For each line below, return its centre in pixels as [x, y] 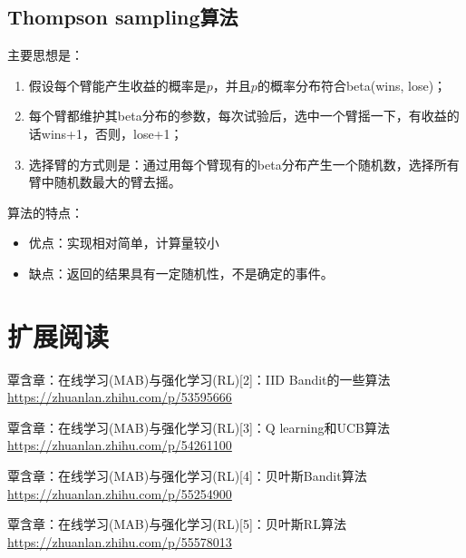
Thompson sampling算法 [123, 17]
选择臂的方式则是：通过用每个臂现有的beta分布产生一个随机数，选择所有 [244, 164]
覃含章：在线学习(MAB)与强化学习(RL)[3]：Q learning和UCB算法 [199, 427]
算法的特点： [45, 212]
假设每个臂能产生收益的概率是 [117, 85]
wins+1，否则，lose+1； [112, 133]
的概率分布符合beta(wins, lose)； [352, 85]
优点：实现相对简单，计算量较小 [124, 243]
